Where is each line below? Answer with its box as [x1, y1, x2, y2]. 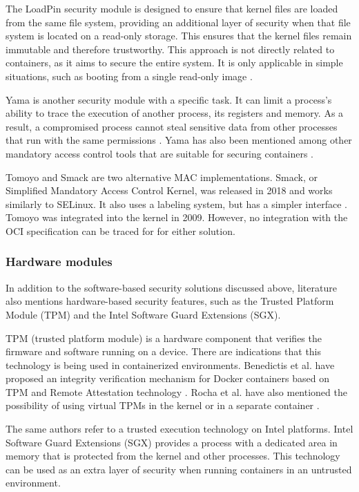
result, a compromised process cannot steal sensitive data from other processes [6, 119, 338, 133]
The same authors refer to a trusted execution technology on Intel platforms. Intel [6, 422, 353, 436]
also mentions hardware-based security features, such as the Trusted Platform [6, 294, 334, 308]
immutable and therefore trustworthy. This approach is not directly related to [6, 41, 335, 56]
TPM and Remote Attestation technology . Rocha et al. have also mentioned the [6, 384, 347, 399]
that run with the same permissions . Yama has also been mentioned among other [6, 133, 352, 147]
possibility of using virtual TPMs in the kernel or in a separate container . [6, 398, 320, 413]
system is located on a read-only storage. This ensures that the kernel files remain [6, 28, 352, 43]
